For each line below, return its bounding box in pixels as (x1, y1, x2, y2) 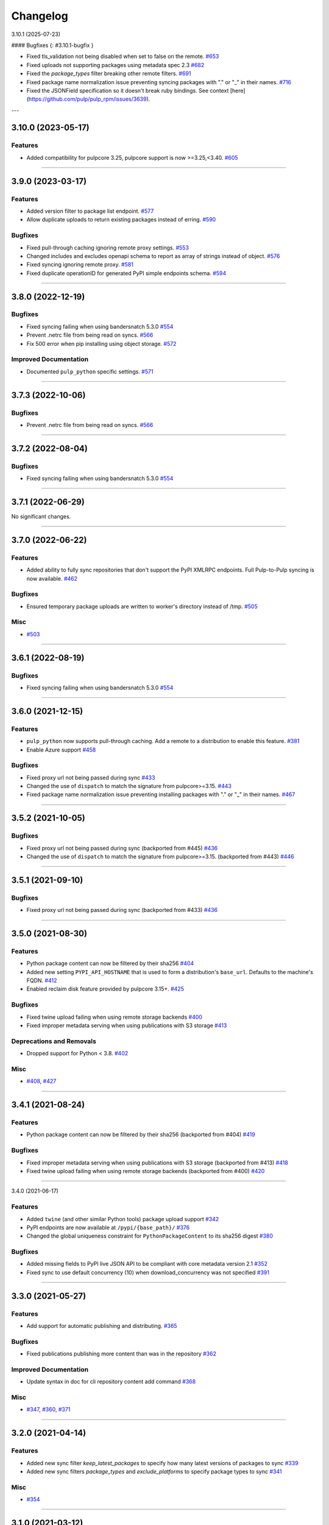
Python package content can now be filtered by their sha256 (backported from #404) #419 (26, 1131, 255, 1138)
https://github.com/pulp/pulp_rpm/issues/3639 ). (28, 95, 150, 103)
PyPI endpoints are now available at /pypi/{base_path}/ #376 (26, 1224, 190, 1231)
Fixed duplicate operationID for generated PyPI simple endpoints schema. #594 (26, 269, 227, 277)
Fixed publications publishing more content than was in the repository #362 (26, 1350, 216, 1357)
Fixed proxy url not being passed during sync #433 (26, 773, 155, 781)
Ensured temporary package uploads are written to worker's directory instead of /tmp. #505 (26, 603, 258, 610)
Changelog (11, 9, 68, 23)
